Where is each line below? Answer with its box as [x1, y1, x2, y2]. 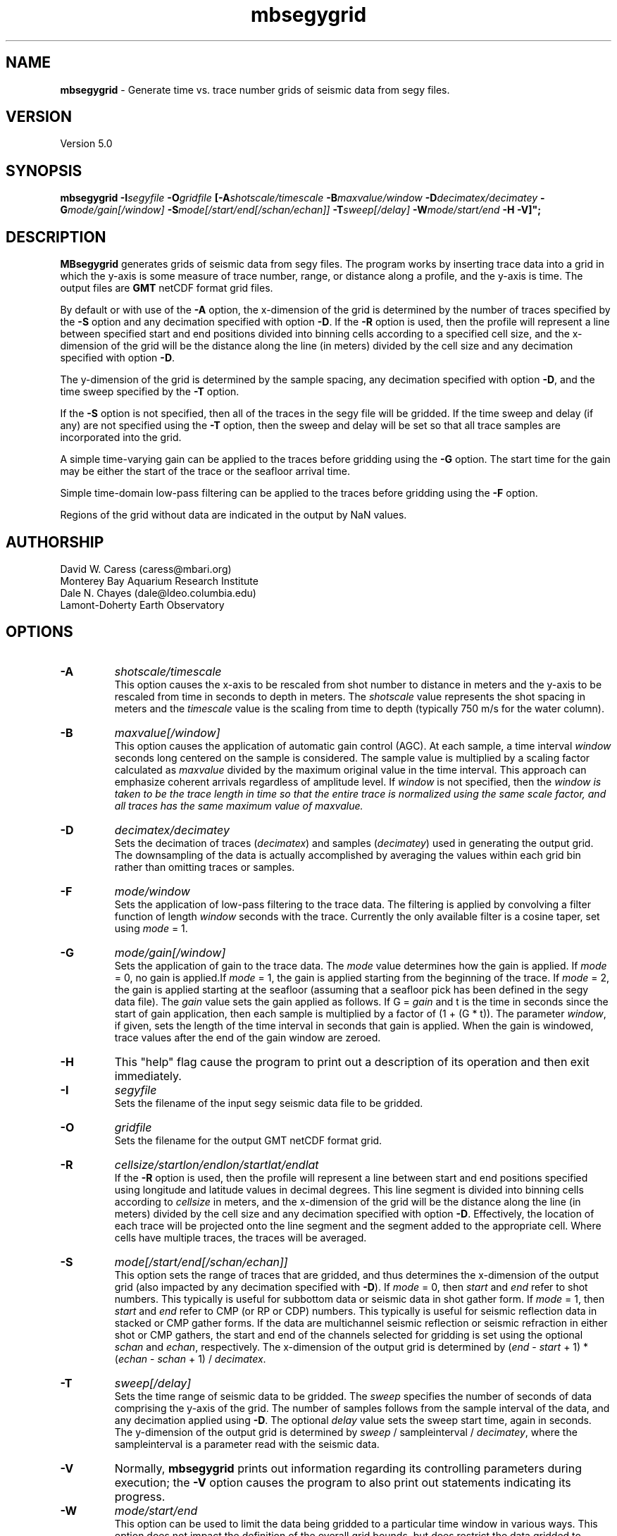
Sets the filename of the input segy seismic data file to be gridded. [114, 1096, 423, 1109]
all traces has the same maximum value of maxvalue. [114, 799, 363, 812]
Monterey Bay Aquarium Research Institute [60, 574, 258, 587]
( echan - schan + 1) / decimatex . [114, 1352, 266, 1365]
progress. [114, 1489, 166, 1504]
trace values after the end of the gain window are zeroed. [114, 1031, 381, 1043]
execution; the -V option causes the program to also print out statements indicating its [114, 1475, 571, 1489]
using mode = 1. [114, 922, 188, 934]
